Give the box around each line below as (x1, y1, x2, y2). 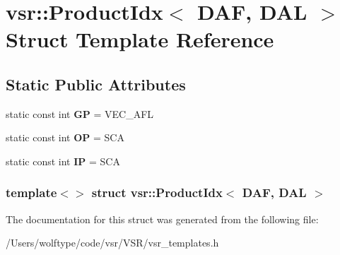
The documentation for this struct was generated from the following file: (6, 211, 319, 226)
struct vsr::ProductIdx (91, 184, 223, 201)
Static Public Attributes (6, 73, 186, 95)
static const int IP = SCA (6, 153, 120, 168)
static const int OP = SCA (6, 130, 124, 145)
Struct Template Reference (6, 25, 274, 54)
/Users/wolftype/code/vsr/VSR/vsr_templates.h (6, 235, 219, 250)
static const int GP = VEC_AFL (6, 106, 154, 121)
